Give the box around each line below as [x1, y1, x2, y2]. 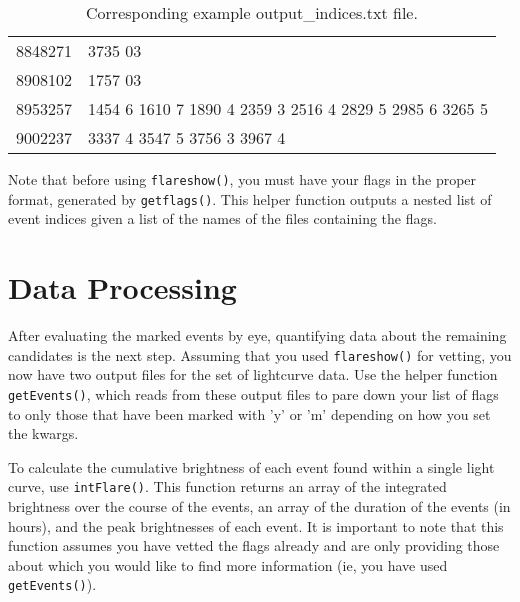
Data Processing [8, 267, 237, 308]
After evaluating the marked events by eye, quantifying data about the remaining [8, 325, 507, 346]
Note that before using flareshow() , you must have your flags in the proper [8, 169, 477, 189]
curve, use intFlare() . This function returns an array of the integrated [8, 476, 447, 497]
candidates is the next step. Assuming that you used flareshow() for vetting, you [8, 344, 512, 365]
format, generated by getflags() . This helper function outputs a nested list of [8, 188, 492, 209]
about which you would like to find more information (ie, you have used [8, 554, 448, 575]
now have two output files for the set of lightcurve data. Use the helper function [8, 364, 498, 385]
